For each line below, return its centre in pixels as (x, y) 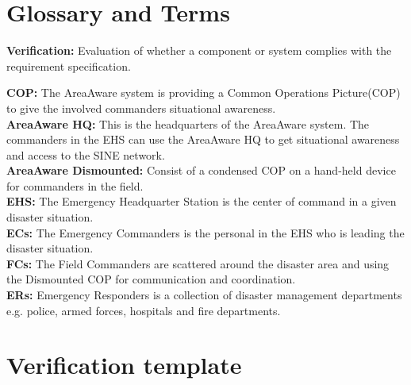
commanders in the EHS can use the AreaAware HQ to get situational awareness (203, 139)
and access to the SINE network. (86, 154)
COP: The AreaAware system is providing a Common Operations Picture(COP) (204, 92)
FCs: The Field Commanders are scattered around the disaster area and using (198, 263)
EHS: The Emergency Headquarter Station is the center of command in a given (202, 201)
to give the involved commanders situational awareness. (141, 108)
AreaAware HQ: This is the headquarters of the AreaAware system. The (188, 123)
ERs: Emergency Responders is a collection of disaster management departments (204, 295)
